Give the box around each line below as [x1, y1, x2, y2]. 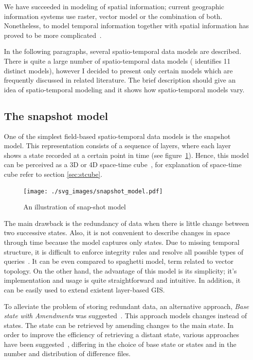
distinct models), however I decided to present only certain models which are [4, 65, 233, 75]
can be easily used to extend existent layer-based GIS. [4, 284, 165, 294]
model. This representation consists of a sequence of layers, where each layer [4, 140, 231, 151]
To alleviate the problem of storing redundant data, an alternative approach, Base [4, 301, 249, 311]
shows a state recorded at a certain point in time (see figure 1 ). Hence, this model [4, 150, 249, 160]
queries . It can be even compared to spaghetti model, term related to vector [4, 256, 234, 266]
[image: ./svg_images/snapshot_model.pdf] [23, 188, 163, 195]
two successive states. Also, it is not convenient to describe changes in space [4, 227, 230, 238]
